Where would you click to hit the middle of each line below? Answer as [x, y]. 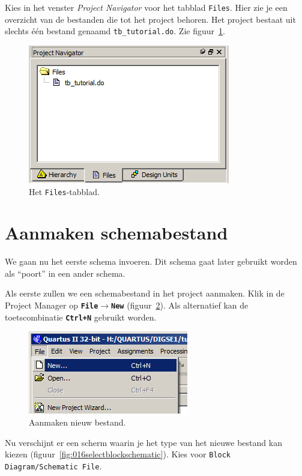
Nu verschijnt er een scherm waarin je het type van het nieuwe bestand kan [143, 442]
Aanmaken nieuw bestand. [77, 422]
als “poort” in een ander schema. [65, 273]
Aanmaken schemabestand [116, 233]
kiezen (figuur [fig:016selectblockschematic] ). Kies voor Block [118, 454]
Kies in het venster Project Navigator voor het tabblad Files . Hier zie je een [146, 7]
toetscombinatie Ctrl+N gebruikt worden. [81, 317]
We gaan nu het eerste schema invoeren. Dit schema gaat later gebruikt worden [151, 261]
